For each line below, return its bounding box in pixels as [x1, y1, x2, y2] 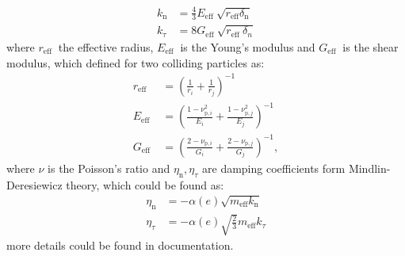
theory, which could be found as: [66, 176, 224, 193]
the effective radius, [58, 38, 154, 55]
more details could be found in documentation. [6, 237, 234, 254]
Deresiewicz [6, 176, 63, 193]
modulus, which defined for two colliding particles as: [6, 54, 265, 71]
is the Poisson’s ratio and [48, 159, 170, 176]
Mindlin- [348, 159, 391, 176]
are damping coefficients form [202, 159, 346, 176]
